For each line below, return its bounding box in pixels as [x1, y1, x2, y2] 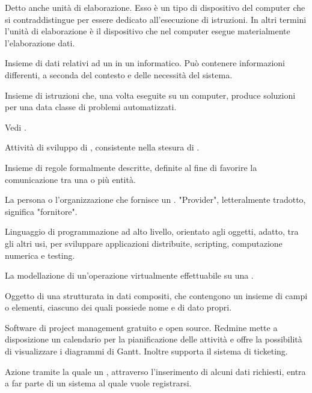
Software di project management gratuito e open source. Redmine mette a [5, 321, 278, 333]
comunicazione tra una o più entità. [5, 173, 136, 185]
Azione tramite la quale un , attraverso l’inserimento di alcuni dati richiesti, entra [5, 365, 306, 377]
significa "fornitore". [5, 205, 78, 217]
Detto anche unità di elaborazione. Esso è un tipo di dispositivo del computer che [5, 1, 305, 13]
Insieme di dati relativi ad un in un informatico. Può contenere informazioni [5, 57, 285, 69]
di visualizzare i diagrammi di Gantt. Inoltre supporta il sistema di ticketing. [5, 345, 288, 357]
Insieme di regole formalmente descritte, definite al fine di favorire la [5, 161, 257, 173]
